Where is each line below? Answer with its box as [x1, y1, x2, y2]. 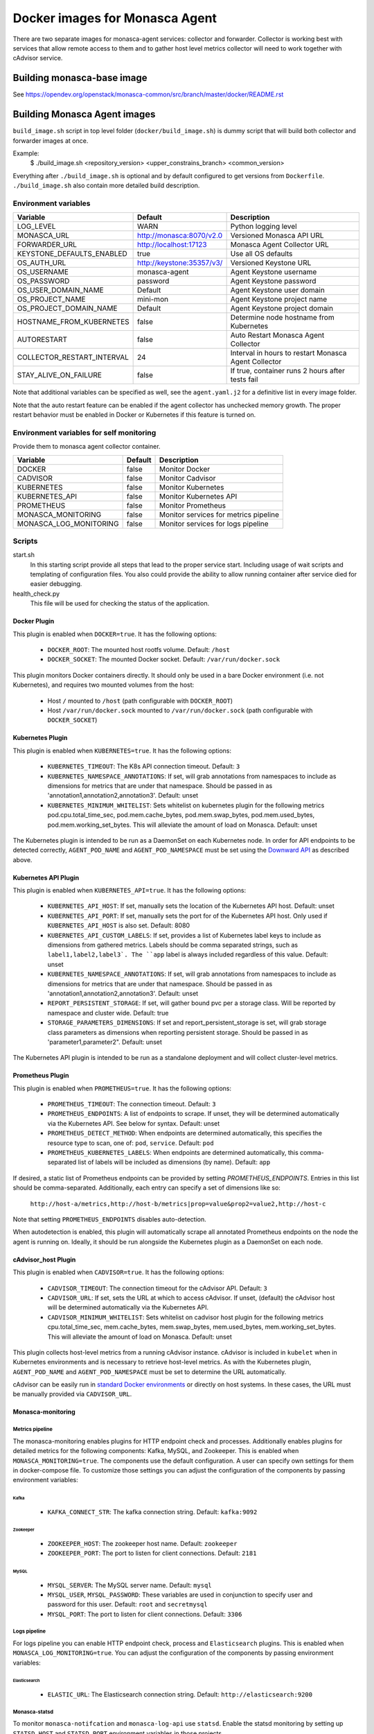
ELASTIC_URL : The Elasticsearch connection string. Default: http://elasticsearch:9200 [47, 1690, 313, 1699]
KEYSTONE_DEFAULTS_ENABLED [17, 249, 127, 259]
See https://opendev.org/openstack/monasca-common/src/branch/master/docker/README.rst [12, 90, 284, 98]
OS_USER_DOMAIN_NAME [17, 285, 104, 295]
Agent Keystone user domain [230, 285, 325, 295]
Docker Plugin [12, 617, 55, 626]
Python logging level [230, 222, 297, 232]
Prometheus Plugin [12, 1072, 69, 1080]
